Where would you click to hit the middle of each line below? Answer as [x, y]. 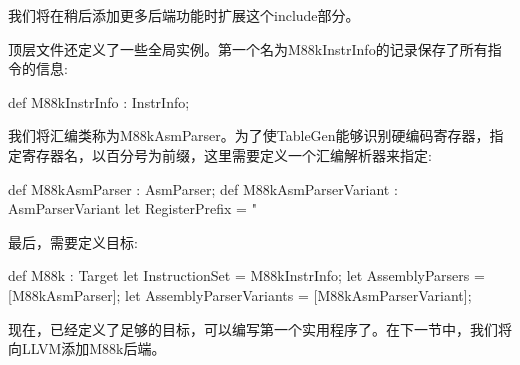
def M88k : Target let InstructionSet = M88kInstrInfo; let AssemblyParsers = [246, 275]
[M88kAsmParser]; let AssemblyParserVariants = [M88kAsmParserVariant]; [240, 294]
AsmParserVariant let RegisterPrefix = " [132, 208]
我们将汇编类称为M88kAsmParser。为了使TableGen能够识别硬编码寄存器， [249, 135]
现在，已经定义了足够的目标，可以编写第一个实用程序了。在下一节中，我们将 [260, 328]
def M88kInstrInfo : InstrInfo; [99, 101]
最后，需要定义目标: [73, 241]
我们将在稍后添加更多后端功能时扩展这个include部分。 [184, 15]
